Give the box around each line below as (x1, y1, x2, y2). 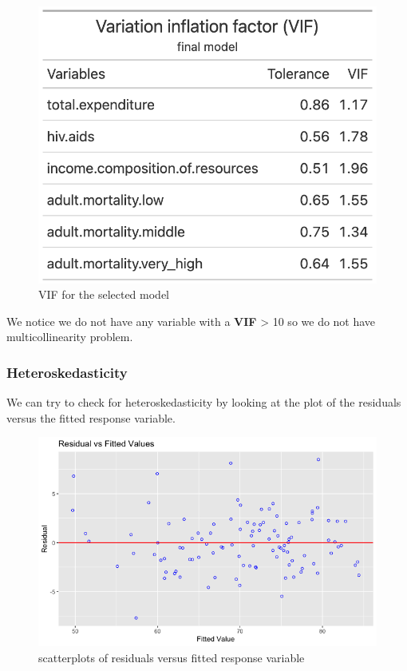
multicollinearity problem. (6, 328, 133, 345)
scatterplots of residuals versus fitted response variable (38, 649, 305, 665)
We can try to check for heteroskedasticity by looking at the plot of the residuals (6, 394, 401, 411)
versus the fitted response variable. (6, 409, 176, 426)
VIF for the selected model (38, 286, 170, 303)
